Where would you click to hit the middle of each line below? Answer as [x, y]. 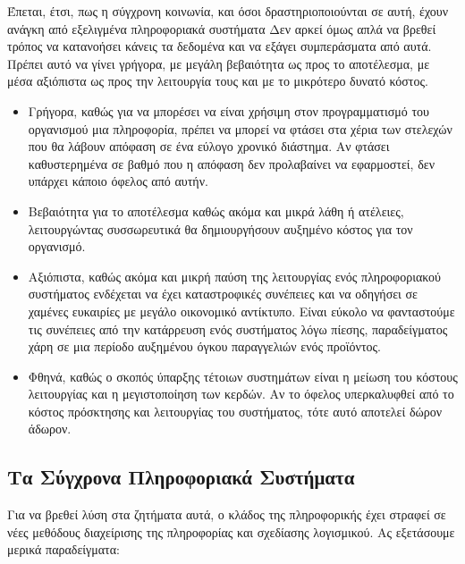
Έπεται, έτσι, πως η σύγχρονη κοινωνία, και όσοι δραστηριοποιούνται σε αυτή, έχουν [228, 11]
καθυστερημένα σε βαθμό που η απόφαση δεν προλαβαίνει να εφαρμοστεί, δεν [231, 163]
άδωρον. [50, 429]
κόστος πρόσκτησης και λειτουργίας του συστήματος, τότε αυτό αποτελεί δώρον [235, 411]
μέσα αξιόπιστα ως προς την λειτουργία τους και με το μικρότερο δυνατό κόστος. [218, 81]
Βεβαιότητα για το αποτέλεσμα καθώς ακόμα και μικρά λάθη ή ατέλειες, [216, 210]
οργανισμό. [57, 246]
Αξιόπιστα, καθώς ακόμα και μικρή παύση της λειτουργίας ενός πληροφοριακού [234, 276]
